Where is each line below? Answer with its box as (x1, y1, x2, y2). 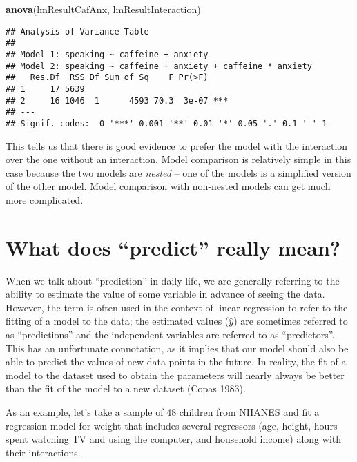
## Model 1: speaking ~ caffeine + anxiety (6, 49, 209, 59)
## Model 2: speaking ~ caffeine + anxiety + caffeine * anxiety (6, 61, 312, 71)
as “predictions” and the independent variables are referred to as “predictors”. (6, 327, 335, 341)
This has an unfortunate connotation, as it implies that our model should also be (6, 340, 349, 355)
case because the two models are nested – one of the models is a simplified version (6, 165, 351, 180)
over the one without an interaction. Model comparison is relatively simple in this (6, 152, 351, 166)
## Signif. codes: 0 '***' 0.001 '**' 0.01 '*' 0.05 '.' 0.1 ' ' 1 (6, 118, 327, 128)
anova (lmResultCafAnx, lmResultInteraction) (6, 2, 201, 16)
